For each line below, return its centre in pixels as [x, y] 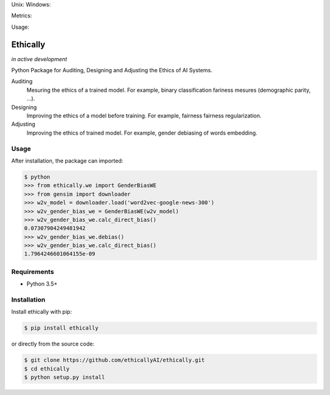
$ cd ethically [47, 369]
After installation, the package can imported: [67, 161]
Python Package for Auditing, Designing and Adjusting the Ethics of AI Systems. [112, 70]
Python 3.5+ [42, 284]
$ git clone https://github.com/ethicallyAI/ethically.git [114, 360]
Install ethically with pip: [42, 312]
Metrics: [22, 16]
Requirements [33, 271]
